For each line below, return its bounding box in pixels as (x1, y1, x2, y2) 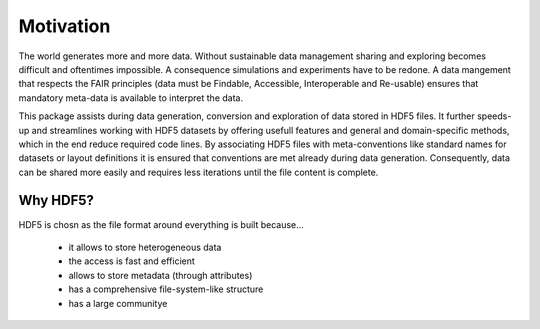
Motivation (18, 15, 111, 37)
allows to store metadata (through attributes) (68, 269, 253, 281)
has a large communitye (68, 297, 168, 309)
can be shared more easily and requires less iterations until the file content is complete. (18, 166, 379, 178)
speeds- (476, 110, 512, 122)
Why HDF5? (18, 192, 95, 209)
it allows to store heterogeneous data (68, 241, 222, 253)
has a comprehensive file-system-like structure (68, 283, 264, 295)
